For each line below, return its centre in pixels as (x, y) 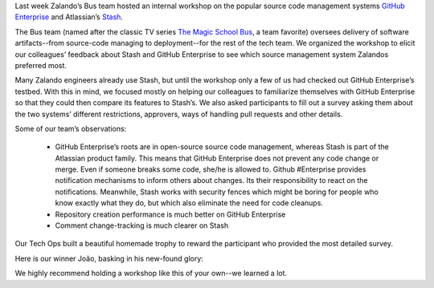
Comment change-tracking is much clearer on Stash (142, 225)
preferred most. (41, 65)
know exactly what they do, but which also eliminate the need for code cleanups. (189, 203)
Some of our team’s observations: (71, 128)
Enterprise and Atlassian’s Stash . (69, 17)
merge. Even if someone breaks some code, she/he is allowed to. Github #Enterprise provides (211, 169)
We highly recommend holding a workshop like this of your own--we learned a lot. (151, 274)
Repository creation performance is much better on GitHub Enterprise (170, 214)
